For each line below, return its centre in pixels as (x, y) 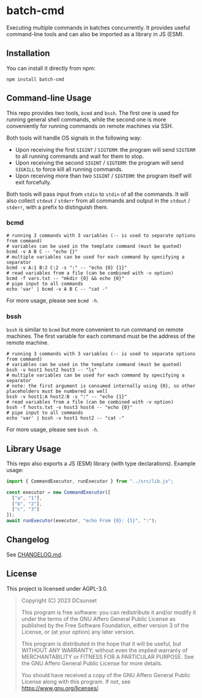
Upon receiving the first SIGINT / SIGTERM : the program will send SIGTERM (105, 149)
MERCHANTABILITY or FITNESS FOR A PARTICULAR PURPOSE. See (107, 656)
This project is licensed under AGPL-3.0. (57, 588)
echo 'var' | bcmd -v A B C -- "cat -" (57, 289)
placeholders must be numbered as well (57, 392)
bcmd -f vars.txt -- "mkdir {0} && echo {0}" (65, 278)
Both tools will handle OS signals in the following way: (74, 138)
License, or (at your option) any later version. (78, 632)
